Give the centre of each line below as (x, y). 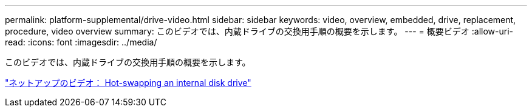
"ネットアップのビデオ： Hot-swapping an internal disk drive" (128, 83)
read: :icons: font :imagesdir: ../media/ (81, 42)
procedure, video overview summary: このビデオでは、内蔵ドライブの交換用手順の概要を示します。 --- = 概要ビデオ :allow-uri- (259, 31)
